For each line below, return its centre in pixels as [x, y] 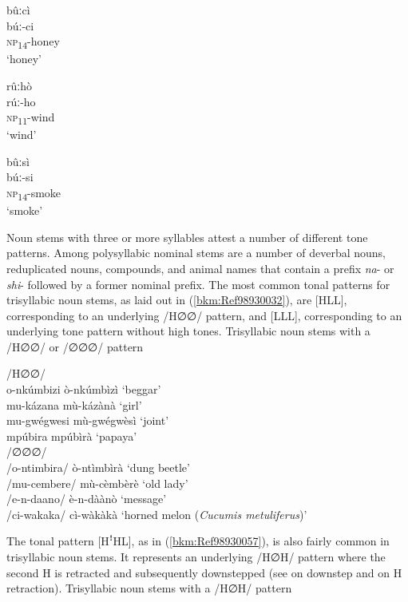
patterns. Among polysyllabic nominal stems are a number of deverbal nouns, [196, 253]
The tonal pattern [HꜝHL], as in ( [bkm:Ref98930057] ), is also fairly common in [198, 541]
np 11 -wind [31, 118]
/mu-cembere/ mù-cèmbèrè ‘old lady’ [97, 483]
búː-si [20, 177]
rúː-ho [21, 101]
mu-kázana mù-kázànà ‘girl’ [74, 404]
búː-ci [20, 25]
